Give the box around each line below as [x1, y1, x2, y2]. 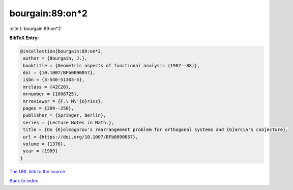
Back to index [9, 178, 38, 184]
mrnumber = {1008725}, [23, 91, 80, 97]
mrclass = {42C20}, [23, 84, 71, 90]
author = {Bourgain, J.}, [23, 56, 87, 61]
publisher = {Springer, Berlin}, [23, 113, 106, 118]
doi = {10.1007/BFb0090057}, [23, 70, 96, 76]
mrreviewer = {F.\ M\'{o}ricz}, [23, 98, 104, 104]
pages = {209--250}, [23, 105, 74, 112]
